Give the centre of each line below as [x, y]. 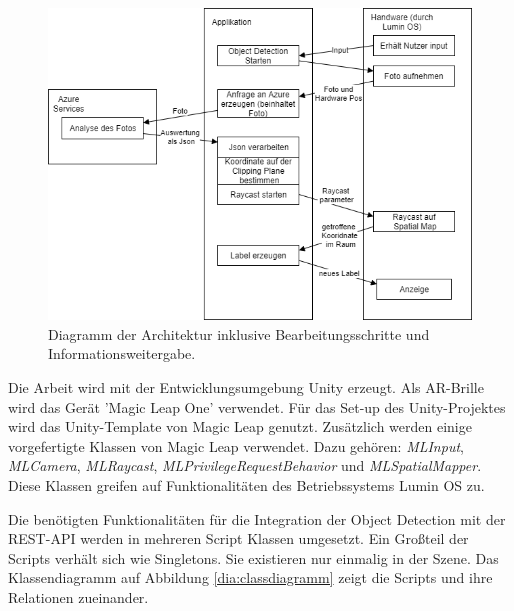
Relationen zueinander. [78, 596]
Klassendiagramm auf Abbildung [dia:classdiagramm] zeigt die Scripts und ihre [250, 577]
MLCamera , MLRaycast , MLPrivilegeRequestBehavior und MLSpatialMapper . [245, 465]
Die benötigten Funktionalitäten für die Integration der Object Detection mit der [257, 518]
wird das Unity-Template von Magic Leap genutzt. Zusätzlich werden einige [240, 426]
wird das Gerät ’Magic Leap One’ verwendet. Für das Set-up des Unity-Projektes [257, 406]
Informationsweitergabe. [122, 353]
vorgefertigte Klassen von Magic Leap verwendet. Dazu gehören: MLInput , [236, 445]
